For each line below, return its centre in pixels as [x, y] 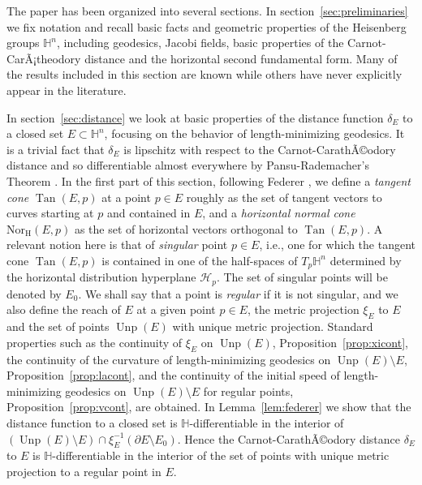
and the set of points [58, 326]
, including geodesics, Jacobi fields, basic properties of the [200, 43]
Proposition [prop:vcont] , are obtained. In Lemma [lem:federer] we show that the [209, 407]
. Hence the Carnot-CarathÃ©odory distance [289, 438]
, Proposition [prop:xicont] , [340, 342]
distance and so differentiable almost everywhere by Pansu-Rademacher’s [188, 165]
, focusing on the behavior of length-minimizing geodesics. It [254, 133]
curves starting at [50, 213]
